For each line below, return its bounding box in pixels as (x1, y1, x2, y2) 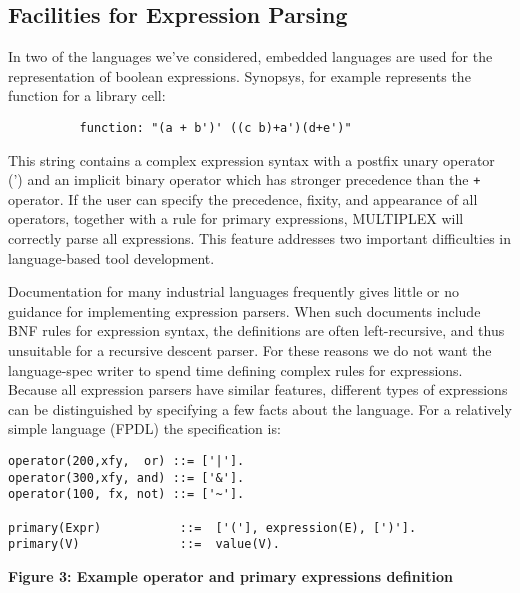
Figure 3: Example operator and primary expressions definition (8, 565, 453, 586)
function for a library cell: (8, 85, 166, 106)
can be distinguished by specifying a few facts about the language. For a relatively (8, 398, 512, 419)
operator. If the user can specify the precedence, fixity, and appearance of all (8, 188, 478, 209)
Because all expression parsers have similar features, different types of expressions (8, 379, 508, 400)
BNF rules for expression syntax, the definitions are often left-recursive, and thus (8, 320, 505, 341)
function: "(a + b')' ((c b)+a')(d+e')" (79, 120, 352, 135)
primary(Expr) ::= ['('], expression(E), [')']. (8, 520, 417, 535)
